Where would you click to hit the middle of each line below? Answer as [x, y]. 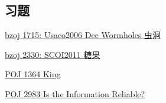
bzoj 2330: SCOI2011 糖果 [53, 54]
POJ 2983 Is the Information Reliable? [75, 93]
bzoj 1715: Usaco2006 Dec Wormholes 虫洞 [83, 35]
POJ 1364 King [33, 74]
